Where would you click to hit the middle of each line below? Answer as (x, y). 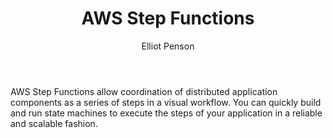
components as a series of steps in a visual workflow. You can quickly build (166, 102)
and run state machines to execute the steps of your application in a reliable (166, 113)
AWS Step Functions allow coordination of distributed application (144, 91)
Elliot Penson (168, 46)
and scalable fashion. (54, 123)
